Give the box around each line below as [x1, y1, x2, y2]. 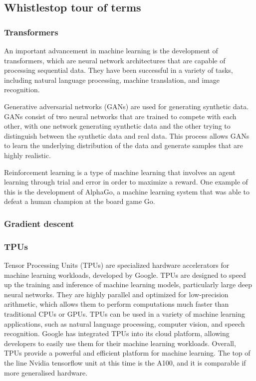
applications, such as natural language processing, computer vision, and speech [4, 318, 245, 329]
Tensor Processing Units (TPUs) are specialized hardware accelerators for [4, 259, 230, 270]
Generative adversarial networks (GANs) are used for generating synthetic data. [4, 101, 249, 111]
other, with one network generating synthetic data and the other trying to [4, 121, 231, 131]
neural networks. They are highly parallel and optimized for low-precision [4, 289, 229, 299]
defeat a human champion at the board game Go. [4, 196, 155, 206]
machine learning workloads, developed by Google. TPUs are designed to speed [4, 269, 246, 280]
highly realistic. [4, 150, 51, 160]
